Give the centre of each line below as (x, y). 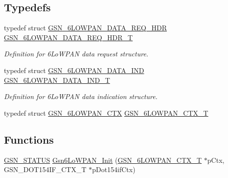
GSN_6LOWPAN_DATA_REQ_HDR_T (68, 37)
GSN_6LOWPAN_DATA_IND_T (57, 80)
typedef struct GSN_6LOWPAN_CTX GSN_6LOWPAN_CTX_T (106, 113)
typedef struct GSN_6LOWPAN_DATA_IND (74, 70)
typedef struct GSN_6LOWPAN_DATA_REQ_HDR (85, 28)
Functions (29, 139)
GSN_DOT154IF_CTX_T (45, 169)
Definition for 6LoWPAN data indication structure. (81, 96)
